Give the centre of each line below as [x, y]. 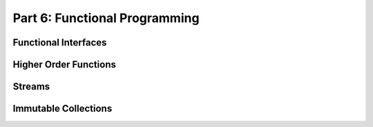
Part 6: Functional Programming [106, 18]
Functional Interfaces [60, 42]
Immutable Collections [63, 109]
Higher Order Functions [65, 65]
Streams [31, 87]
